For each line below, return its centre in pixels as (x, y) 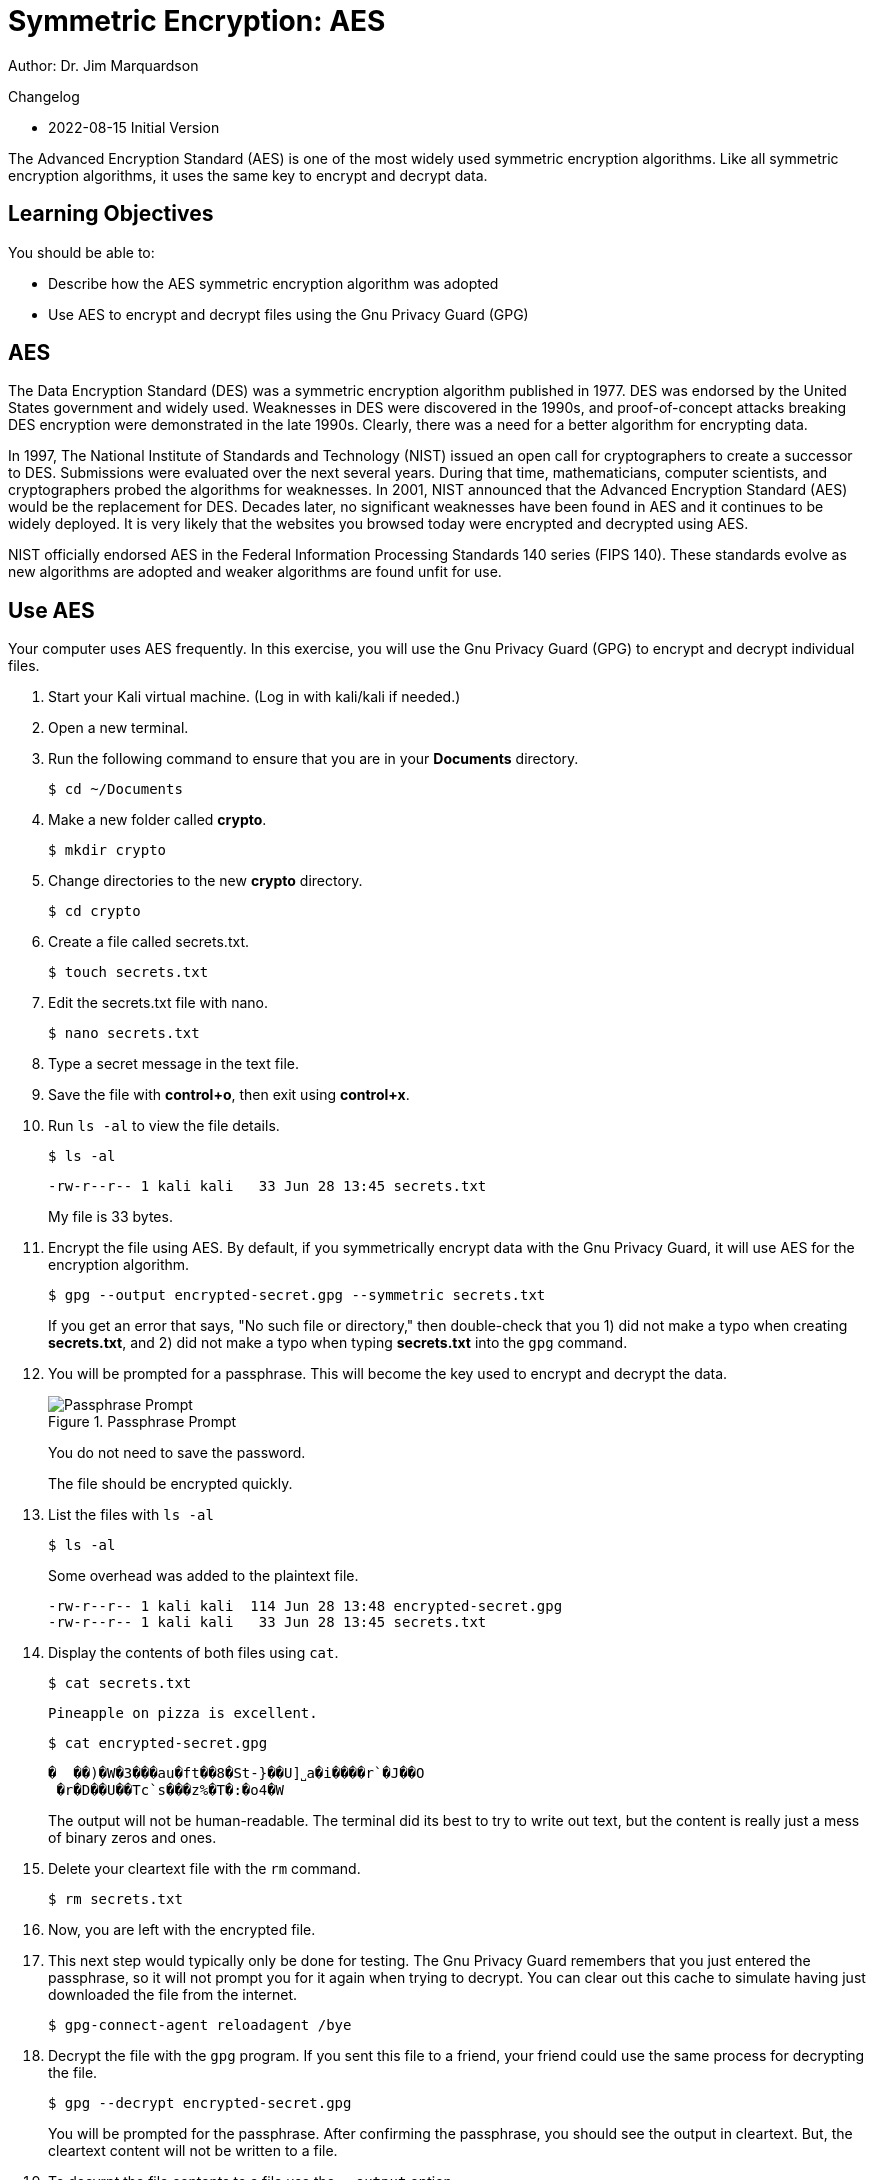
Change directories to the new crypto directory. (205, 881)
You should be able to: (81, 252)
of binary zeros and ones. (132, 1838)
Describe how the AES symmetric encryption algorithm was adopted (273, 283)
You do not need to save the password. (177, 1453)
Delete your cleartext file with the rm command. (204, 1869)
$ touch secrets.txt (128, 972)
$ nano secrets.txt (124, 1033)
